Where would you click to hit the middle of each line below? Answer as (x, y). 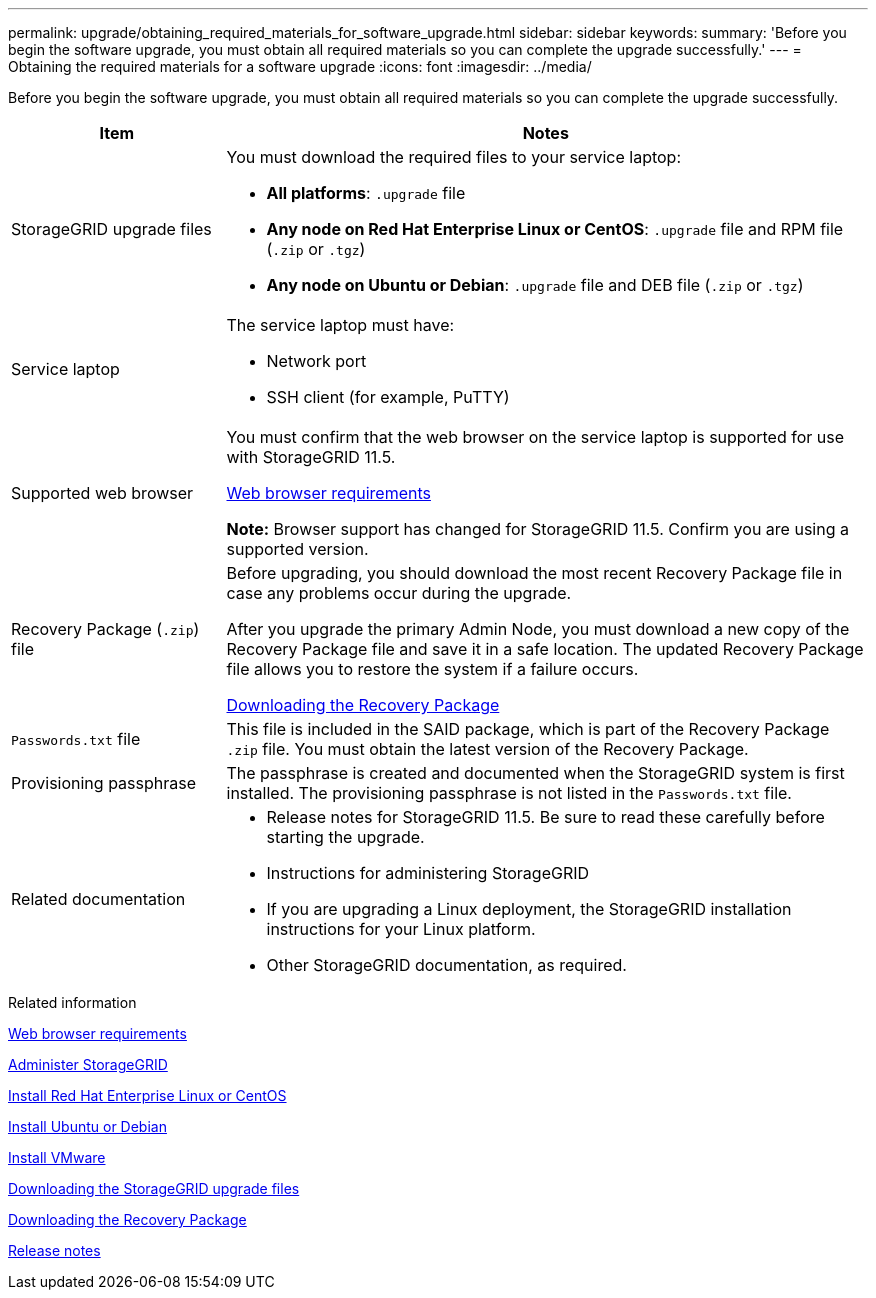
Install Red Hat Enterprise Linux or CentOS (147, 1095)
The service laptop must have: (340, 325)
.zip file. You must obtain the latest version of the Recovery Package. (487, 749)
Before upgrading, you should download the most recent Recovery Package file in (534, 573)
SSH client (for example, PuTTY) (388, 397)
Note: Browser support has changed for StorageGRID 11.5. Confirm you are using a (537, 529)
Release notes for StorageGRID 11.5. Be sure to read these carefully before (545, 817)
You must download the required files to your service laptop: (454, 157)
